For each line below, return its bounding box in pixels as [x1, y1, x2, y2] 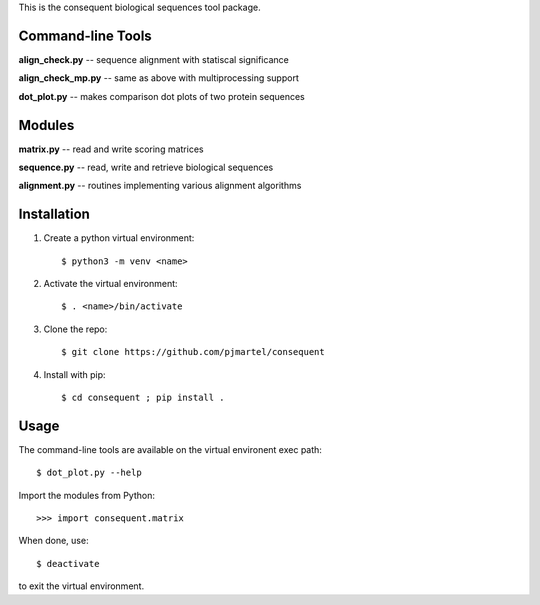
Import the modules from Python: [18, 489, 155, 501]
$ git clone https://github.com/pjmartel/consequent [61, 346, 325, 358]
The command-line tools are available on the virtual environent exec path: [18, 443, 322, 455]
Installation [18, 206, 90, 223]
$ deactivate [36, 558, 100, 569]
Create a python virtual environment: [43, 232, 195, 244]
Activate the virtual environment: [43, 278, 179, 290]
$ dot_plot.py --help [36, 467, 142, 479]
